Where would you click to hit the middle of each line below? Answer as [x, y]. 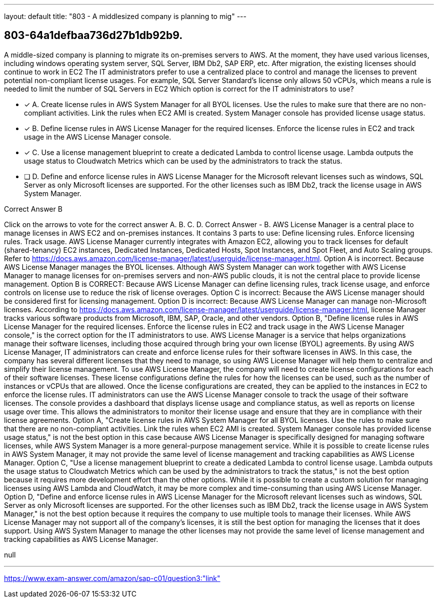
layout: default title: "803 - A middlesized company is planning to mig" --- [125, 16]
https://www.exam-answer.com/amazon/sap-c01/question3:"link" [112, 578]
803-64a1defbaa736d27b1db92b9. [93, 36]
